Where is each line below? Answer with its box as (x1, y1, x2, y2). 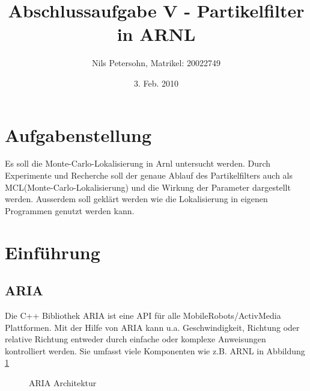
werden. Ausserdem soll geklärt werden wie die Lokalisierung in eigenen (5, 192, 268, 205)
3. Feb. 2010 (133, 76, 179, 89)
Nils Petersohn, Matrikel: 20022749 (92, 57, 220, 69)
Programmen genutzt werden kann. (5, 204, 135, 217)
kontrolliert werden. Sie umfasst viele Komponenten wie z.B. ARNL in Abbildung (5, 344, 305, 357)
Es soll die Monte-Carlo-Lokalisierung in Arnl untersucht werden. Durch (5, 157, 271, 170)
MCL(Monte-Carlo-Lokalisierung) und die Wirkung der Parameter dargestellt (5, 180, 291, 193)
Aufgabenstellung (5, 122, 152, 147)
